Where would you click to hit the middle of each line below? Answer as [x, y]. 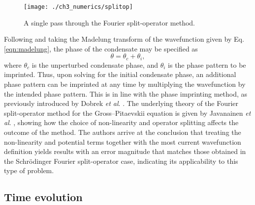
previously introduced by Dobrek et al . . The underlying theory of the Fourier [121, 103]
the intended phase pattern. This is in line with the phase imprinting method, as [126, 93]
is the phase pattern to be [207, 64]
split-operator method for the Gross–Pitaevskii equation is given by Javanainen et [127, 113]
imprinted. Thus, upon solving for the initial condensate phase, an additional [120, 74]
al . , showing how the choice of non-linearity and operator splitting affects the [121, 122]
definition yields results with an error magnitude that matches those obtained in [125, 151]
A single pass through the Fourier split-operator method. [110, 22]
